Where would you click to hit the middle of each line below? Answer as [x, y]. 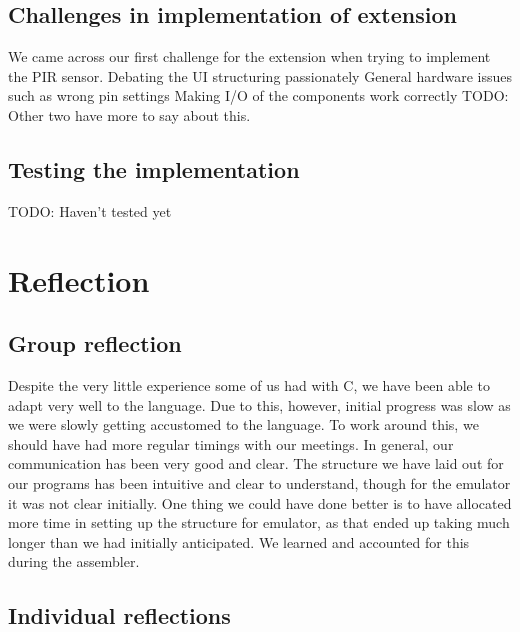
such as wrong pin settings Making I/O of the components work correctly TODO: [258, 95]
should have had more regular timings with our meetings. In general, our [231, 443]
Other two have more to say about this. [129, 114]
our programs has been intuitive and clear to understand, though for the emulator [259, 482]
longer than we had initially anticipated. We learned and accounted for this [239, 541]
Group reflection [95, 343]
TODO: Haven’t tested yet [90, 210]
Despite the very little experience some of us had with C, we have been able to [249, 384]
